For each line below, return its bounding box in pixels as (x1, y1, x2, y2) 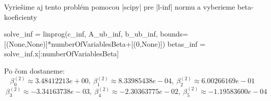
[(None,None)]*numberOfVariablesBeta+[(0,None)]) (4, 38, 166, 49)
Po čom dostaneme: (4, 65, 65, 76)
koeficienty (4, 11, 37, 22)
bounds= (160, 28, 188, 39)
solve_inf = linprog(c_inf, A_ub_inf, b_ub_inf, (4, 28, 158, 39)
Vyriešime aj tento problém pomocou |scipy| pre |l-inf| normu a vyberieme (4, 2, 235, 12)
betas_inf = (167, 38, 206, 49)
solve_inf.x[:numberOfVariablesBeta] (4, 48, 119, 59)
